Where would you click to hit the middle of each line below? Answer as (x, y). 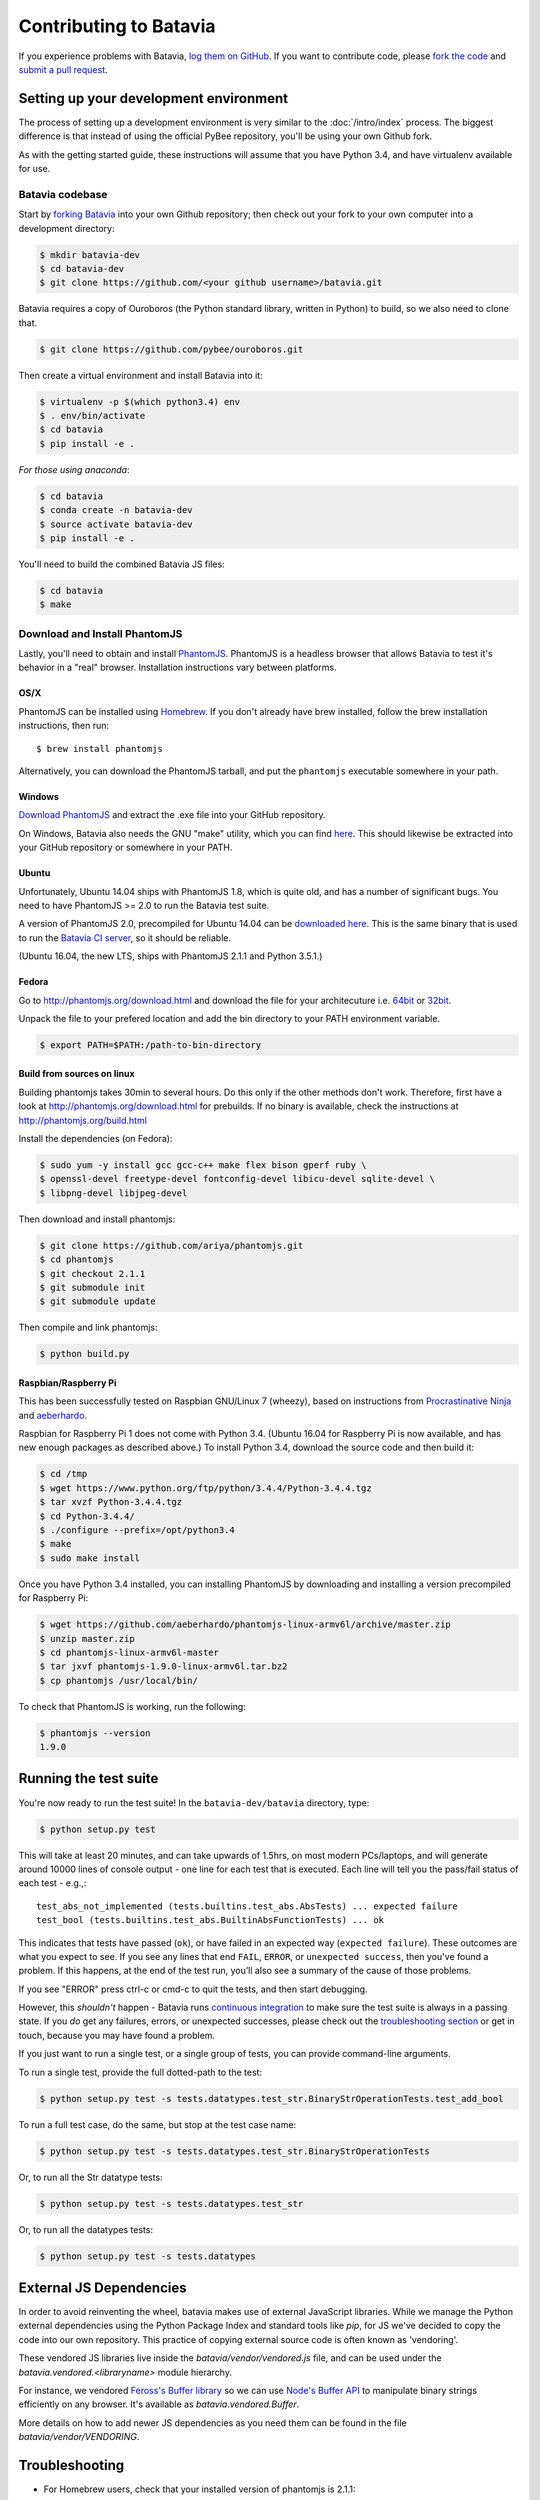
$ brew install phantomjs (100, 748)
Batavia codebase (63, 194)
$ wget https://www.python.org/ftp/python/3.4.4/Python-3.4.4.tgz (205, 1488)
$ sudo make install (89, 1558)
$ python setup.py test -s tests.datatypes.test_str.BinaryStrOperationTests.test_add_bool (271, 2098)
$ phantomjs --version (95, 1733)
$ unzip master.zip (87, 1638)
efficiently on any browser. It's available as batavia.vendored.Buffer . (159, 2404)
